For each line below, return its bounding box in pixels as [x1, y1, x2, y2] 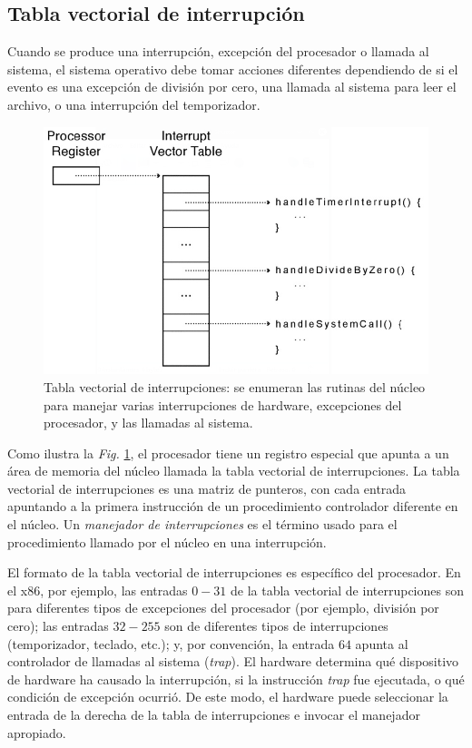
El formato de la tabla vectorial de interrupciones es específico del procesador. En [7, 563, 461, 582]
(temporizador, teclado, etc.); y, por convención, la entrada [7, 634, 335, 653]
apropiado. [7, 723, 66, 742]
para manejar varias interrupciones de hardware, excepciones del [44, 395, 402, 414]
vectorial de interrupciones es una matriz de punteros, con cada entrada [7, 478, 407, 497]
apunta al [355, 634, 408, 653]
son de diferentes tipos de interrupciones [164, 616, 388, 635]
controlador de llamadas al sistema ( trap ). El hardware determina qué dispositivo [7, 652, 459, 671]
